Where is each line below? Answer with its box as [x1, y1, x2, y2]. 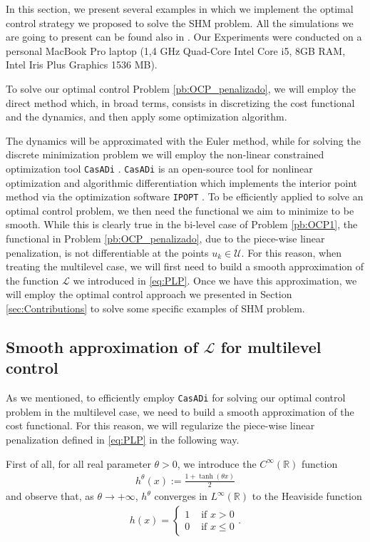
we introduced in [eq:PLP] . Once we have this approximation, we [73, 272, 357, 287]
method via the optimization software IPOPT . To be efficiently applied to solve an [6, 189, 364, 204]
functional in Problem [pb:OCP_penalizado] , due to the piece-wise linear [6, 231, 325, 246]
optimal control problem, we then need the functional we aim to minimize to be [6, 203, 354, 218]
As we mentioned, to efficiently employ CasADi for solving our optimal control [6, 390, 346, 405]
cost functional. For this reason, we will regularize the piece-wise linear [6, 418, 315, 433]
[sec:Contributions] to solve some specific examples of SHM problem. [6, 301, 305, 315]
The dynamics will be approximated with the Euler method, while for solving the [6, 133, 361, 148]
